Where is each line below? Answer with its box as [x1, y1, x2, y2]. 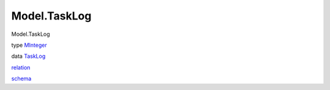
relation [11, 64, 31, 71]
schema [11, 75, 32, 82]
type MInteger [11, 41, 47, 49]
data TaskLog [11, 52, 46, 60]
